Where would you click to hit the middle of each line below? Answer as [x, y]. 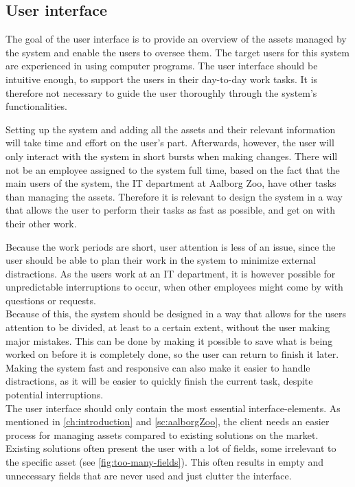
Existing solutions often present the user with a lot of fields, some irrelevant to [171, 448]
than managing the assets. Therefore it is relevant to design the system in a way [174, 196]
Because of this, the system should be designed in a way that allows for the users [176, 314]
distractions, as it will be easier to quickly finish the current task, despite [159, 381]
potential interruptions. [55, 395]
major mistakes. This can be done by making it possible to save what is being [169, 340]
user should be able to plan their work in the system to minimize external [161, 260]
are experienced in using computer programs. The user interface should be [162, 66]
